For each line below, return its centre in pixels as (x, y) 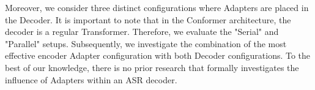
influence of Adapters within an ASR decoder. (91, 79)
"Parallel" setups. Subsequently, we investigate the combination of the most (146, 43)
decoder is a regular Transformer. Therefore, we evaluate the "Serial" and (142, 32)
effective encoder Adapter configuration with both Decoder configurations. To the (158, 55)
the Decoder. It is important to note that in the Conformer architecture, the (148, 19)
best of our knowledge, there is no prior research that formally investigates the (152, 67)
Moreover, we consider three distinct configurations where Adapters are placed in (157, 7)
